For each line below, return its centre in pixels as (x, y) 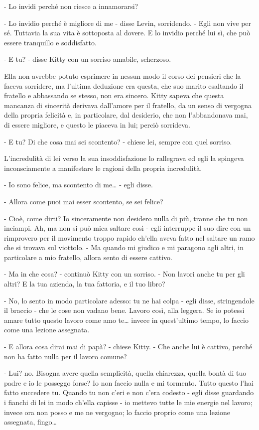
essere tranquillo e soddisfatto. (50, 42)
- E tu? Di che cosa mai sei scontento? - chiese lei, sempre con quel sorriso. (118, 141)
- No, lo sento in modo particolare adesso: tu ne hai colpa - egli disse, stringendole (129, 300)
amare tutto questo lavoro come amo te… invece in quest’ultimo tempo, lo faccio (126, 320)
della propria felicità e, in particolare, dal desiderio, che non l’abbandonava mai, (126, 115)
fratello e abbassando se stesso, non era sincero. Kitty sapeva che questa (114, 95)
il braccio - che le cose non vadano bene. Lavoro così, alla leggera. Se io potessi (124, 310)
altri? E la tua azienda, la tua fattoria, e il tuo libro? (85, 284)
